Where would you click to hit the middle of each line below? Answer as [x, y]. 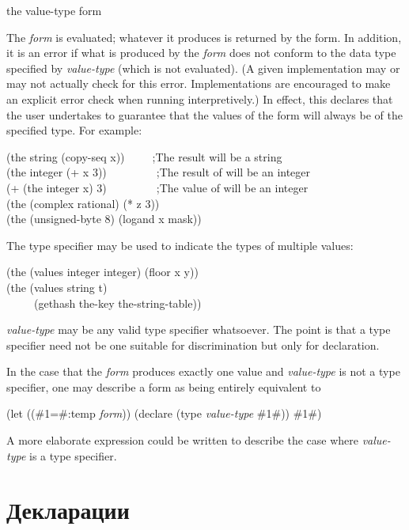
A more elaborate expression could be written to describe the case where [182, 440]
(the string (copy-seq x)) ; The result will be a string [144, 156]
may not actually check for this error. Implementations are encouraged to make [199, 83]
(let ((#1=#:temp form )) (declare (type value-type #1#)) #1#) [164, 413]
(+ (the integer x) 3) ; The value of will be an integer [157, 187]
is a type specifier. [73, 455]
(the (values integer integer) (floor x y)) [102, 272]
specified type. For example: [74, 130]
